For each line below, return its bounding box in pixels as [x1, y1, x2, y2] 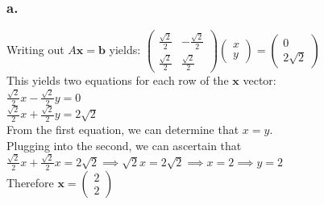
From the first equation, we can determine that [6, 121, 239, 138]
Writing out [6, 41, 64, 58]
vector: [243, 72, 276, 89]
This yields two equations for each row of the [6, 72, 229, 89]
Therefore [6, 174, 54, 190]
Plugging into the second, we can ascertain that [6, 136, 242, 153]
